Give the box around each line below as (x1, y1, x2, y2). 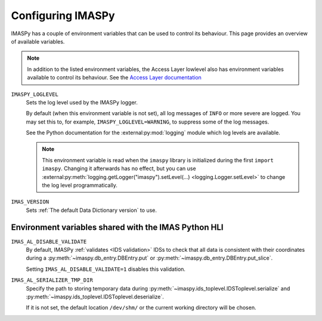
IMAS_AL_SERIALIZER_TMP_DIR (11, 277, 94, 283)
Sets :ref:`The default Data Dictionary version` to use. (26, 206, 157, 214)
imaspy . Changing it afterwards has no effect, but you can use (42, 165, 196, 172)
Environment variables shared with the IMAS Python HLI (11, 222, 224, 232)
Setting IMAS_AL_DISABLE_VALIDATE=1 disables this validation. (26, 266, 186, 273)
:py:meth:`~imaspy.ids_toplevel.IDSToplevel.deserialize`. (26, 293, 164, 301)
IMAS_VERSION (11, 199, 49, 205)
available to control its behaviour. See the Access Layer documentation (27, 74, 202, 81)
